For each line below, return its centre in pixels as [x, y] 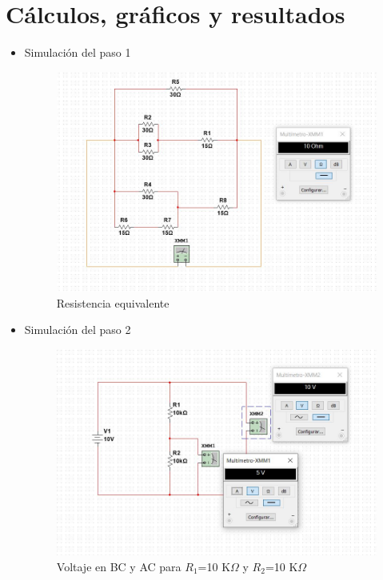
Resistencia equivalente [113, 302]
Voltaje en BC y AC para [119, 566]
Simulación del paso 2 [78, 330]
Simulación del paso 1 [78, 52]
